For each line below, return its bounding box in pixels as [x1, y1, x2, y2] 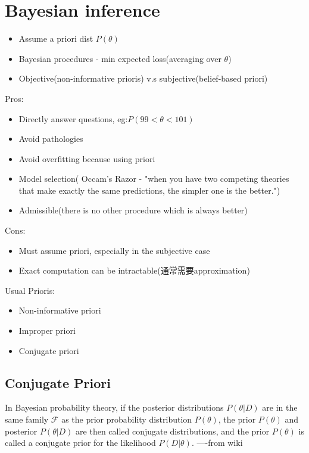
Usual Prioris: [5, 284, 55, 296]
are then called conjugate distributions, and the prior [76, 424, 270, 437]
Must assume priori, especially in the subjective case [18, 244, 210, 256]
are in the [262, 401, 298, 414]
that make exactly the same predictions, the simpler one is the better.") [18, 184, 280, 196]
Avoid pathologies [18, 132, 83, 145]
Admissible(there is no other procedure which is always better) [18, 204, 248, 216]
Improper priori [18, 324, 76, 337]
